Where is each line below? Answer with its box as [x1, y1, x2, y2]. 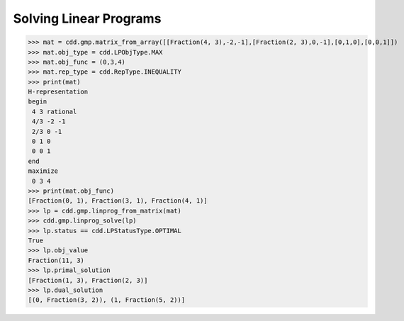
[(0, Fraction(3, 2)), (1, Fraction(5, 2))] [28, 296, 186, 304]
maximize [28, 167, 59, 175]
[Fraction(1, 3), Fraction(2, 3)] [28, 276, 148, 284]
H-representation [28, 88, 89, 96]
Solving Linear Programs [13, 11, 162, 26]
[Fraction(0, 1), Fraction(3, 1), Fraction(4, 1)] [28, 197, 208, 205]
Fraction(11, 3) [28, 256, 85, 264]
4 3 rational [32, 107, 77, 116]
